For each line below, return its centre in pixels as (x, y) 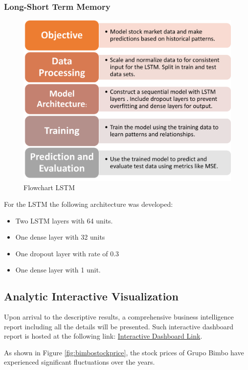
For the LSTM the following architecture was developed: (89, 204)
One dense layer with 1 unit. (58, 270)
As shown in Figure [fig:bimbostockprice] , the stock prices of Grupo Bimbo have (124, 352)
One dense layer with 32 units (60, 237)
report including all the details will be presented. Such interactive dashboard (119, 326)
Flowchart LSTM (49, 187)
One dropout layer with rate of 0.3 (67, 253)
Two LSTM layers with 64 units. (64, 220)
